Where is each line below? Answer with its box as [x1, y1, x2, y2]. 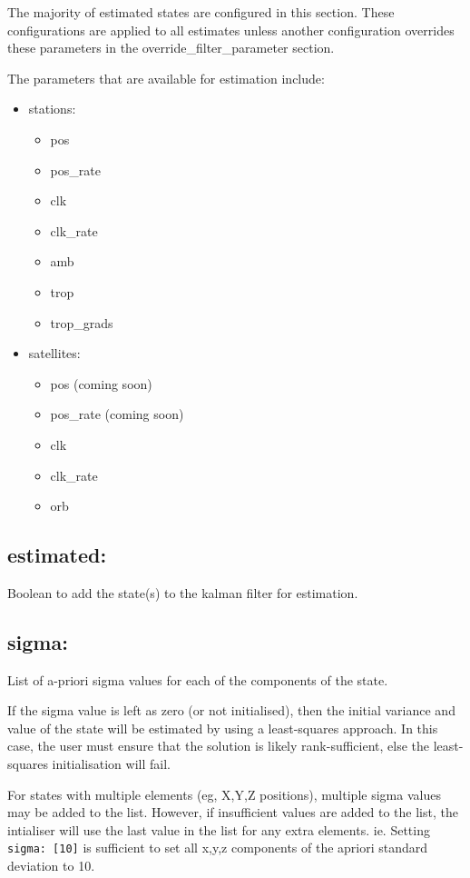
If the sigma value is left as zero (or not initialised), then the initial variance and [7, 701, 455, 720]
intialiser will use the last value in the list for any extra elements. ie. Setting [7, 820, 430, 839]
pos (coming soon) [50, 374, 152, 393]
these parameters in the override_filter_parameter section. [7, 38, 335, 57]
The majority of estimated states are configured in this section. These [7, 3, 395, 21]
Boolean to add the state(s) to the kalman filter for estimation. [7, 583, 358, 602]
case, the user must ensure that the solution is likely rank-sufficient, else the [7, 736, 430, 755]
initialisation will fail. [52, 754, 171, 773]
